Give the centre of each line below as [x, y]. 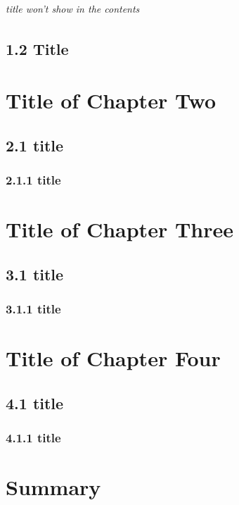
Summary [53, 487]
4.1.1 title [33, 438]
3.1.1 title [33, 309]
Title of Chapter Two [111, 100]
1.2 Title [37, 48]
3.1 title [35, 274]
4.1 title [35, 403]
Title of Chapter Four [113, 358]
